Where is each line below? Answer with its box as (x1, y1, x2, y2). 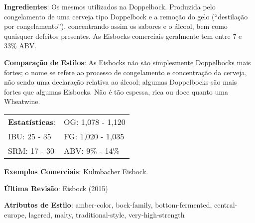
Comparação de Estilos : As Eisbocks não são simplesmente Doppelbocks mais (4, 57, 251, 67)
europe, (4, 209, 26, 220)
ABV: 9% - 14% (64, 144, 120, 156)
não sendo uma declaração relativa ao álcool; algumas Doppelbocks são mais (4, 77, 237, 87)
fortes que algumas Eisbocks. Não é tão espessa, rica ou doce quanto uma (4, 86, 228, 97)
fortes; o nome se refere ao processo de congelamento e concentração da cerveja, (4, 67, 247, 77)
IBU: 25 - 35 (8, 130, 51, 142)
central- (214, 200, 238, 210)
